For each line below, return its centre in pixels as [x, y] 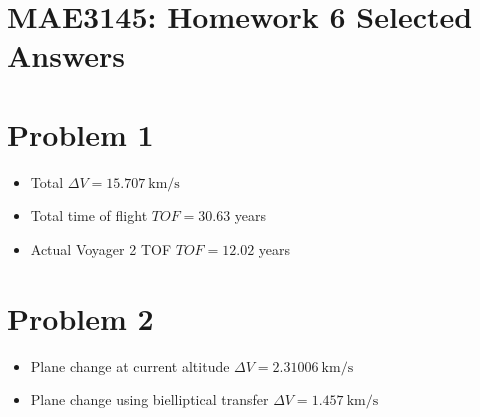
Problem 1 [80, 133]
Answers [66, 55]
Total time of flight [89, 215]
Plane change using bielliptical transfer [149, 399]
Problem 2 [80, 317]
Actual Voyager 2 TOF [101, 248]
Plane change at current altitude [130, 365]
